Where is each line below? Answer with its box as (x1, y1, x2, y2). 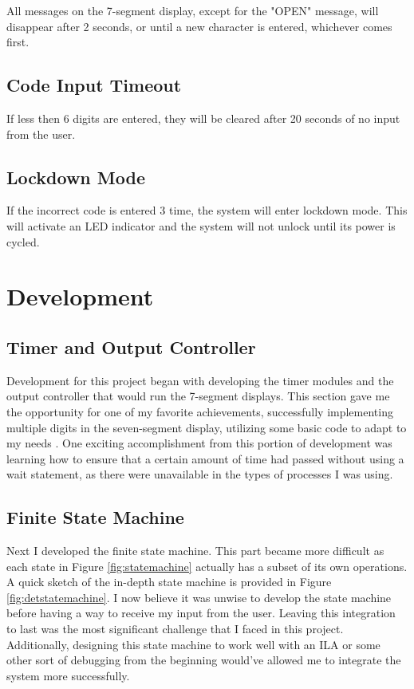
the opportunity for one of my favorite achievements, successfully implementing (6, 403, 393, 419)
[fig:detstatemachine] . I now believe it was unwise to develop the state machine (6, 589, 392, 605)
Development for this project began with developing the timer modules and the (6, 372, 394, 388)
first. (6, 33, 30, 50)
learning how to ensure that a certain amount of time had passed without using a (6, 450, 404, 467)
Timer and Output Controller (6, 334, 256, 359)
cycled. (6, 233, 40, 250)
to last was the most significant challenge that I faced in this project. (6, 620, 344, 637)
